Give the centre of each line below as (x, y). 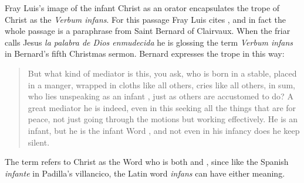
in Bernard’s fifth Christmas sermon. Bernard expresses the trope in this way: (145, 53)
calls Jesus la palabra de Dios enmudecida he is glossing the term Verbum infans (149, 42)
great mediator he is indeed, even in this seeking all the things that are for (162, 107)
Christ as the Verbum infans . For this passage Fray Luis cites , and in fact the (146, 19)
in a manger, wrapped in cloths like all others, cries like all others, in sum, (161, 84)
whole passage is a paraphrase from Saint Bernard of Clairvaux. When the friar (148, 31)
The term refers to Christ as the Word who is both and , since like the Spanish (147, 162)
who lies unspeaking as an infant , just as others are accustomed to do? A (161, 96)
